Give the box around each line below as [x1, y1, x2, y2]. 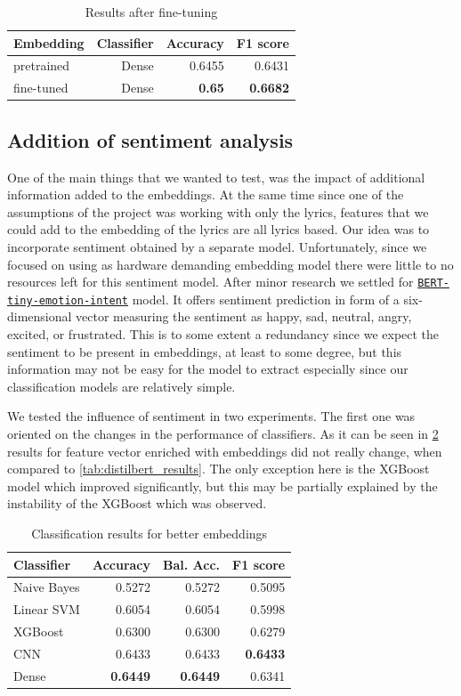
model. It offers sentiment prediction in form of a [132, 289, 400, 308]
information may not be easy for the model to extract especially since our [7, 360, 408, 378]
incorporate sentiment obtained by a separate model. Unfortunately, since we [7, 237, 427, 255]
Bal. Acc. [163, 554, 221, 573]
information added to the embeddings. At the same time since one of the [7, 185, 404, 204]
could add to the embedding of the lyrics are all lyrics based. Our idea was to [7, 220, 430, 239]
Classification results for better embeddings [31, 523, 268, 542]
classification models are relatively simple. [7, 376, 236, 395]
